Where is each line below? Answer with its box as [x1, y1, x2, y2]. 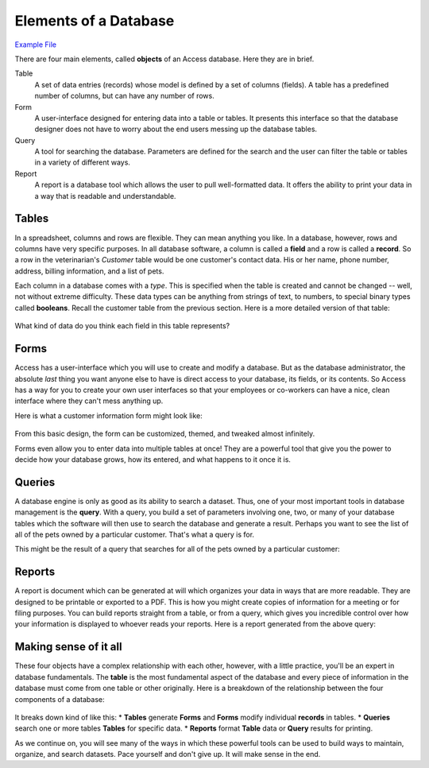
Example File [14, 40, 57, 49]
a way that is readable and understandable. [34, 191, 176, 200]
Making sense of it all [14, 640, 122, 654]
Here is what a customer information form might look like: [14, 410, 203, 421]
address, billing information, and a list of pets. [14, 266, 164, 276]
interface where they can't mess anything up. [14, 396, 164, 405]
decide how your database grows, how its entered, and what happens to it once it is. [14, 454, 292, 464]
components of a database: [14, 694, 105, 704]
